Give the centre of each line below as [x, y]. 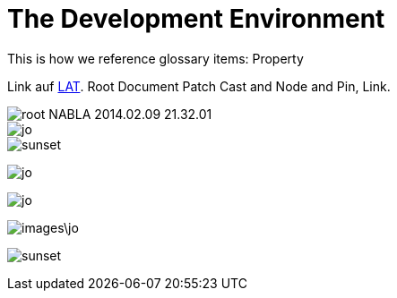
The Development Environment [196, 19]
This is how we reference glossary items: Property [155, 58]
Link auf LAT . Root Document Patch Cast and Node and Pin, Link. [199, 86]
